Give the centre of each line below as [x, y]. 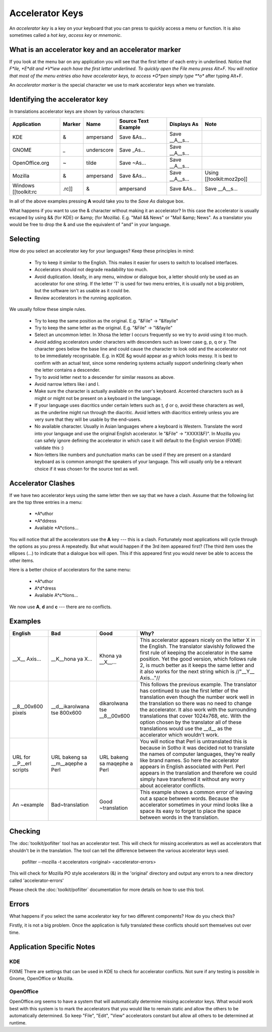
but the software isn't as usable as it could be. [82, 291]
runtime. [18, 1022]
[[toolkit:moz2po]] [226, 179]
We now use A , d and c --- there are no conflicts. [60, 607]
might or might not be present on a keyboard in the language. [98, 398]
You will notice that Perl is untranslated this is [193, 741]
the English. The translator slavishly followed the [197, 646]
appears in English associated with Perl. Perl [192, 766]
